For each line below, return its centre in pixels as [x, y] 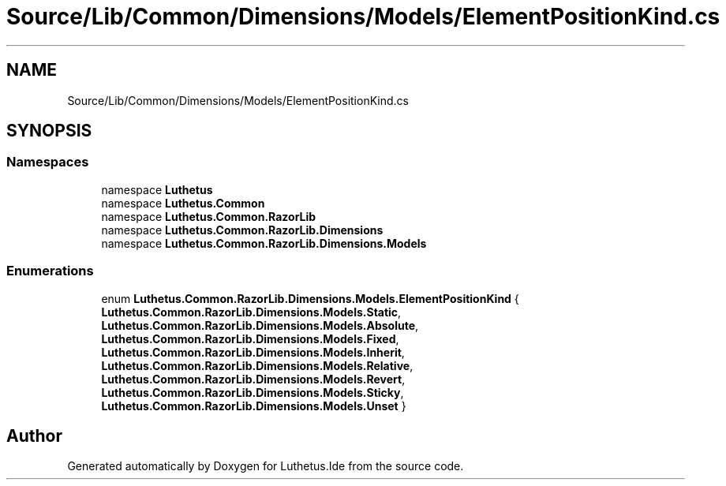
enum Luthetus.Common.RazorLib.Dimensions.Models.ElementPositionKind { [310, 298]
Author [34, 436]
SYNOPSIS [49, 131]
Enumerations [50, 271]
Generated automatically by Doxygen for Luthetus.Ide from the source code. [266, 466]
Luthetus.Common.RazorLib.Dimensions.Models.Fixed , [250, 338]
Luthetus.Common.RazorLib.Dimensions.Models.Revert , [253, 379]
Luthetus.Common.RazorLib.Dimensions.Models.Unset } [254, 406]
